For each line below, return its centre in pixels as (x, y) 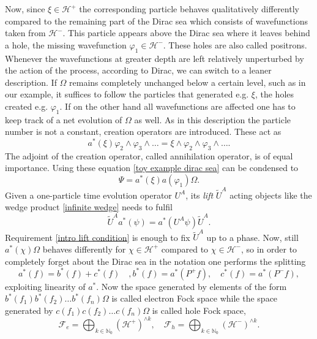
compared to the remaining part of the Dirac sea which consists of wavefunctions (156, 21)
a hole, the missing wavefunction (66, 44)
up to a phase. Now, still (252, 237)
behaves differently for (84, 249)
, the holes (274, 94)
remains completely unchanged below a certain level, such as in (188, 82)
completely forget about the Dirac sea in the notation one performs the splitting (155, 261)
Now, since (25, 9)
